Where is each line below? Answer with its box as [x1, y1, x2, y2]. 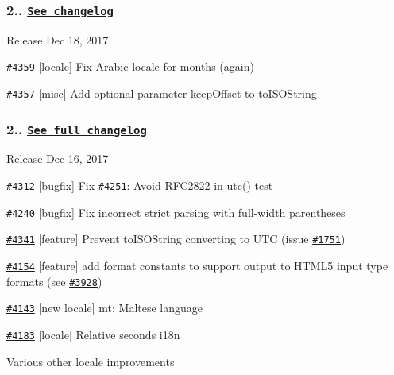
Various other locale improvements [6, 353, 175, 369]
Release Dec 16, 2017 [6, 150, 109, 167]
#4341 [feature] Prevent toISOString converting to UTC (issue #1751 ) [6, 230, 346, 247]
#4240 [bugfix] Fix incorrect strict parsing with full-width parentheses [6, 203, 346, 220]
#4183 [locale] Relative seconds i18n [6, 327, 180, 342]
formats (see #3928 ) [6, 273, 102, 289]
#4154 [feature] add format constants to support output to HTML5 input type [6, 257, 388, 274]
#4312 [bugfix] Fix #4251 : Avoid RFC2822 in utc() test [6, 177, 273, 194]
